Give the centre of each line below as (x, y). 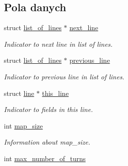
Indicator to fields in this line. (48, 109)
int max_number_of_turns (45, 158)
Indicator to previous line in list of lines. (64, 76)
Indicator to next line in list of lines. (58, 44)
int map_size (24, 125)
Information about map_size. (47, 142)
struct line (19, 93)
